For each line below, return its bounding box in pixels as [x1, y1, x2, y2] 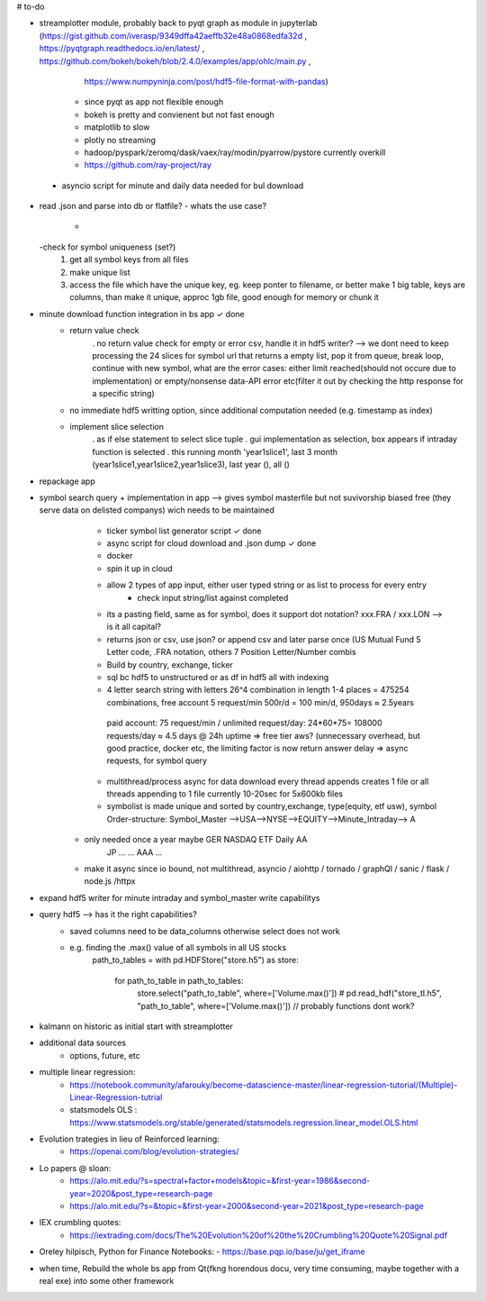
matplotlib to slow [84, 122, 150, 132]
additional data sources [39, 1037, 126, 1049]
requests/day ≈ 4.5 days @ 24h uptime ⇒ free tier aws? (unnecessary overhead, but [106, 730, 420, 741]
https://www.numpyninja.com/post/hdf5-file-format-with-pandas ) [84, 76, 328, 86]
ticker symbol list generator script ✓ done [106, 525, 262, 536]
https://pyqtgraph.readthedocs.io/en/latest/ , [39, 43, 205, 54]
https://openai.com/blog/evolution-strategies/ [69, 1146, 239, 1157]
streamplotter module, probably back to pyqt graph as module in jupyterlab [39, 18, 318, 29]
